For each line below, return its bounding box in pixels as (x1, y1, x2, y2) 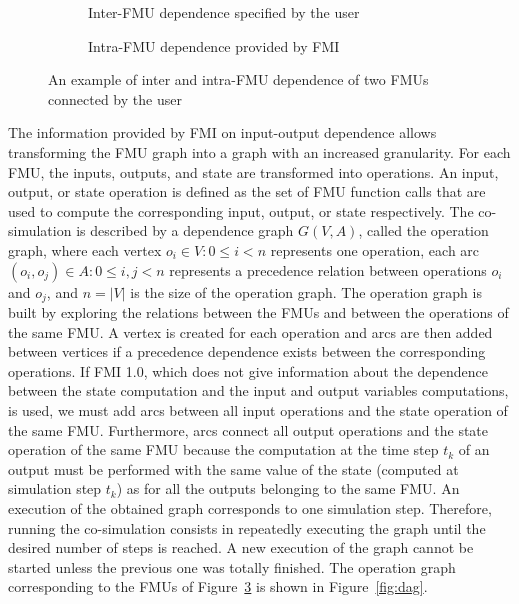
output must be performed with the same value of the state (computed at (8, 458, 459, 479)
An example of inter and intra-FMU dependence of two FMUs (48, 69, 429, 90)
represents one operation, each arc (270, 239, 480, 260)
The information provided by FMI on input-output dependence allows (8, 122, 437, 143)
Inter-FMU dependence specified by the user (88, 2, 360, 22)
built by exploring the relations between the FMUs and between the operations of (8, 301, 509, 322)
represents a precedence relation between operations (169, 259, 487, 280)
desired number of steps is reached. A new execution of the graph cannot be (8, 537, 474, 558)
